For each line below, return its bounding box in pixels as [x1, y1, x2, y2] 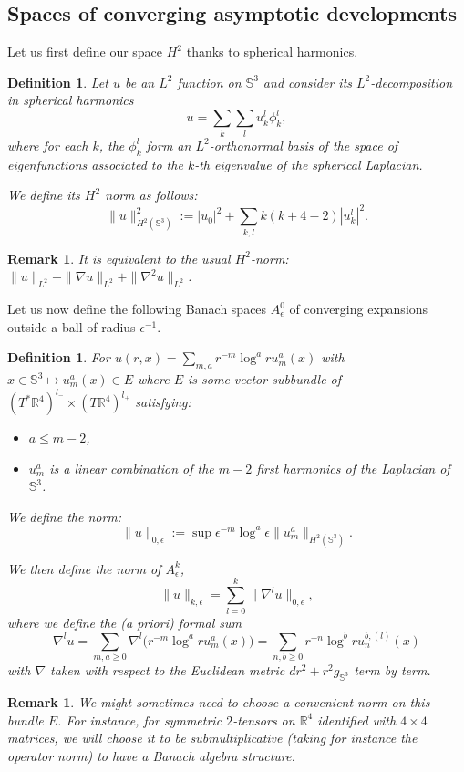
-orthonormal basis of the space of [209, 135, 398, 154]
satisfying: [135, 392, 191, 412]
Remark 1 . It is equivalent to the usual [7, 248, 231, 267]
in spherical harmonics [7, 90, 134, 110]
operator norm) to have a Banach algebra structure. [7, 746, 295, 765]
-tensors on [232, 710, 295, 729]
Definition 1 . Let [7, 72, 108, 91]
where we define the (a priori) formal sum [7, 612, 242, 631]
